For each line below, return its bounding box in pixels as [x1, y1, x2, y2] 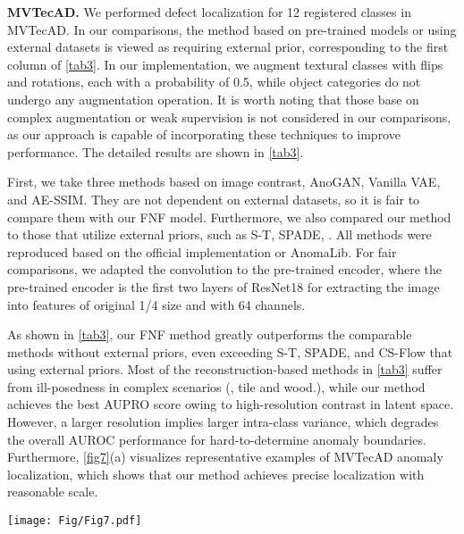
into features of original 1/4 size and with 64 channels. [7, 295, 306, 313]
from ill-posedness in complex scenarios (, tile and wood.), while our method [7, 377, 426, 396]
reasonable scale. [7, 482, 98, 501]
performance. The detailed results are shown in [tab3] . [7, 142, 304, 161]
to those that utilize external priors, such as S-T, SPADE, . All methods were [7, 225, 432, 244]
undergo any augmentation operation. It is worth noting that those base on [7, 89, 419, 108]
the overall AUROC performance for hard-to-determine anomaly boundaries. [7, 430, 426, 448]
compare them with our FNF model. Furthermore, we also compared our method [7, 207, 451, 226]
